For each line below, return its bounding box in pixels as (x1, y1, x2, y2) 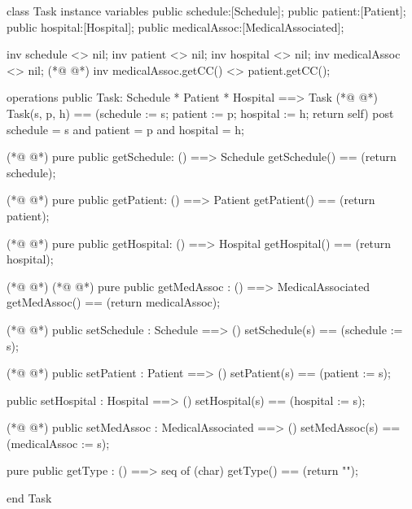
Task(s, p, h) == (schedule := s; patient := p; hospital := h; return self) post (7, 104, 394, 121)
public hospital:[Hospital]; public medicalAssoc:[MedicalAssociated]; (7, 18, 344, 35)
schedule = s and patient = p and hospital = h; (7, 120, 244, 137)
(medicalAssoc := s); (7, 434, 110, 451)
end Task (7, 489, 52, 507)
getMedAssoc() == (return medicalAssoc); (7, 294, 221, 311)
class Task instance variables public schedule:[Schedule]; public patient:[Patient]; (7, 2, 406, 19)
